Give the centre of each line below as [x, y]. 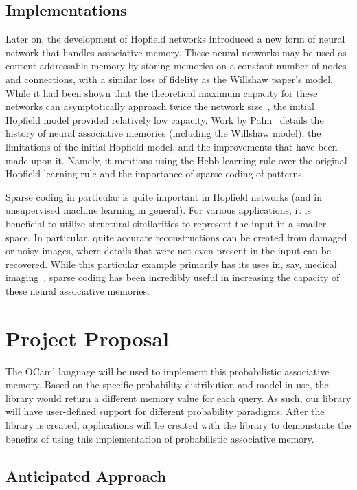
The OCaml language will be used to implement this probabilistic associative [168, 371]
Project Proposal [87, 338]
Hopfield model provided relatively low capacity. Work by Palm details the [165, 119]
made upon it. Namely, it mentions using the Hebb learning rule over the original [176, 160]
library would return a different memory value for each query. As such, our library [178, 398]
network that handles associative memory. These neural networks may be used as [176, 52]
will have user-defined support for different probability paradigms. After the [165, 411]
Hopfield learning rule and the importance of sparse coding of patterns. [155, 174]
